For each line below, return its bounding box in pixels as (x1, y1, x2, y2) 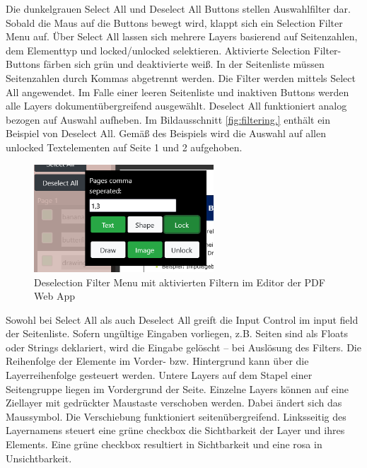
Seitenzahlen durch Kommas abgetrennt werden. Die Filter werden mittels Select (6, 70, 356, 85)
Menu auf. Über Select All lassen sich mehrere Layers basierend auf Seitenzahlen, (6, 29, 358, 44)
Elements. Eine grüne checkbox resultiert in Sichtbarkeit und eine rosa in (6, 437, 322, 452)
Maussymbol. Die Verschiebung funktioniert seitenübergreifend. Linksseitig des (6, 409, 346, 423)
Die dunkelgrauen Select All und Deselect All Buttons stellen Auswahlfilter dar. (6, 1, 351, 16)
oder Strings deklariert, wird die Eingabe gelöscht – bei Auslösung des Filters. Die (6, 339, 361, 354)
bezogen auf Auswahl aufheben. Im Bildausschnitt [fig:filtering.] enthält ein (6, 112, 331, 127)
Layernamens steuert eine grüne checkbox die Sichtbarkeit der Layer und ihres (6, 423, 345, 438)
